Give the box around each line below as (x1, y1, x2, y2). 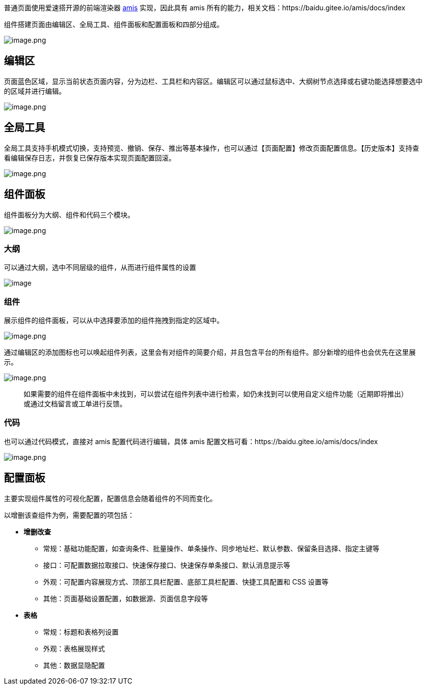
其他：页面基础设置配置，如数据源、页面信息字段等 (43, 594, 208, 603)
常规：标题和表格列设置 (43, 627, 119, 636)
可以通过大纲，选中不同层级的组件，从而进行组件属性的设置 (4, 263, 196, 272)
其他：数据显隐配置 (43, 661, 105, 669)
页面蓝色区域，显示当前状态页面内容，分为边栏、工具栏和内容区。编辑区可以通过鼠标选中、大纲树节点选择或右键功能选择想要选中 (4, 77, 423, 85)
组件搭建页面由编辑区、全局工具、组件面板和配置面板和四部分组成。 (4, 20, 224, 28)
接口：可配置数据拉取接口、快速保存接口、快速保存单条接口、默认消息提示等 (43, 560, 290, 569)
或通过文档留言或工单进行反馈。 (24, 399, 126, 408)
